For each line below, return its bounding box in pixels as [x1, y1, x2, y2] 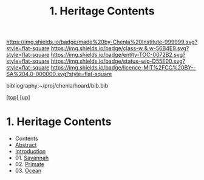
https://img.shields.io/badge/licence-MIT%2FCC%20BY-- [50, 64, 196, 71]
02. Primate [15, 161, 44, 168]
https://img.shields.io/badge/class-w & [50, 45, 148, 52]
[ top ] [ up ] [6, 94, 30, 101]
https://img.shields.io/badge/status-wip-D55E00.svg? [50, 57, 186, 65]
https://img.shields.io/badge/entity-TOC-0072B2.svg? [50, 51, 186, 59]
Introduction [15, 148, 46, 155]
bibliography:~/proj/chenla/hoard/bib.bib [6, 82, 109, 89]
